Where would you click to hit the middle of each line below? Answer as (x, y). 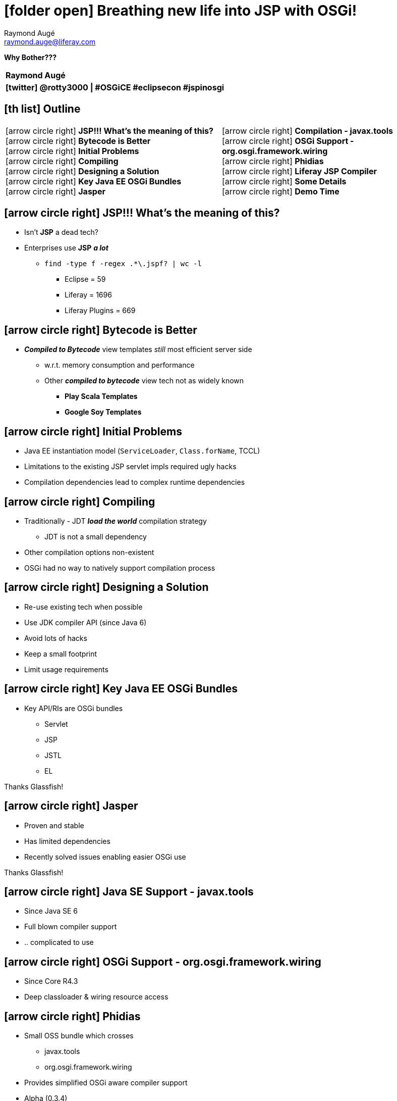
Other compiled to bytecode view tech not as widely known (144, 381)
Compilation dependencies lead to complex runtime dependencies (135, 482)
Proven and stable (54, 825)
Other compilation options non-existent (89, 552)
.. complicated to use (59, 942)
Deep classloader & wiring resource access (96, 997)
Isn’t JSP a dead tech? (61, 232)
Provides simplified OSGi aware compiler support (106, 1083)
